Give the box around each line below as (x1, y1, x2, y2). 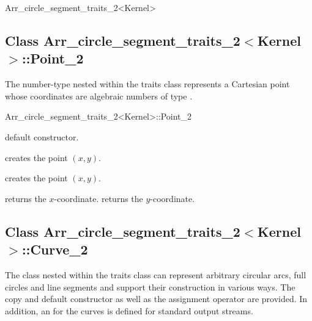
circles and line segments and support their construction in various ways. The (5, 280, 295, 293)
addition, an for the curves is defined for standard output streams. (5, 304, 253, 317)
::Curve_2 (22, 240, 88, 259)
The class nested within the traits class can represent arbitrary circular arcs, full (5, 268, 306, 281)
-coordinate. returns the (54, 192, 143, 204)
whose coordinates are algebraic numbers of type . (5, 89, 193, 102)
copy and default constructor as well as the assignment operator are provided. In (5, 292, 308, 305)
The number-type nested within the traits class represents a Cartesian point (5, 78, 290, 90)
